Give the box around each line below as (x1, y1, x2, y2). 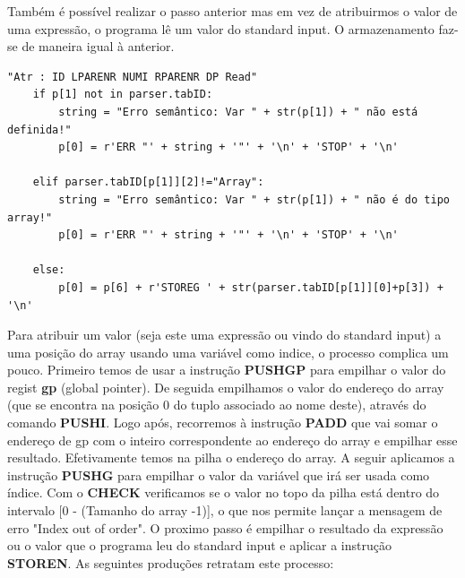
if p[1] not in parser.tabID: (32, 88, 213, 101)
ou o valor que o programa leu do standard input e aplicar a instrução (7, 536, 392, 555)
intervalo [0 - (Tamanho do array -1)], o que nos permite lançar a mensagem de (7, 501, 443, 520)
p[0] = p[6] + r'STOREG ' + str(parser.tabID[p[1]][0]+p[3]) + (58, 280, 443, 294)
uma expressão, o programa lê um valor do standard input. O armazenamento (7, 19, 435, 38)
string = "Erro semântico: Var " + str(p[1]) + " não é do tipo (58, 193, 450, 206)
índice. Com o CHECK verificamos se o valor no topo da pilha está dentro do (7, 483, 440, 502)
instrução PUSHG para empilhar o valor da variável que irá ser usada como (7, 465, 430, 484)
